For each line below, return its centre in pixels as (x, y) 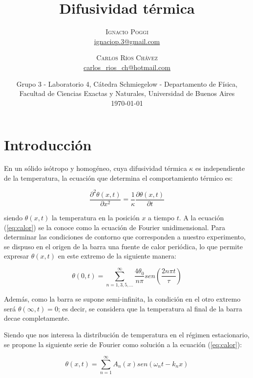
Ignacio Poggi (127, 32)
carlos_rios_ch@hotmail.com (127, 67)
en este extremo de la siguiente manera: (117, 256)
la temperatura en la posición (95, 217)
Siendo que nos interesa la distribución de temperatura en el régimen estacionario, (127, 335)
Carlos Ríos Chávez (127, 58)
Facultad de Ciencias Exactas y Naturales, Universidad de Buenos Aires (127, 93)
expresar (17, 256)
